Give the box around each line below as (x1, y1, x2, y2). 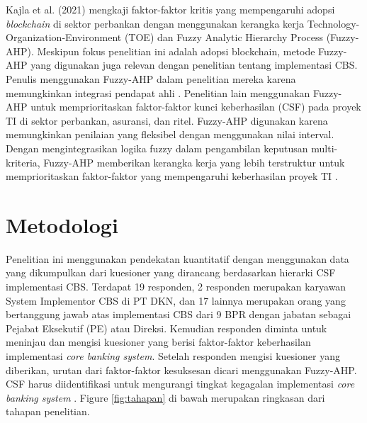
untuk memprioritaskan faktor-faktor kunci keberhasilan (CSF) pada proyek (30, 99, 361, 114)
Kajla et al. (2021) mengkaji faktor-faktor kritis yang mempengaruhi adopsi (6, 2, 335, 16)
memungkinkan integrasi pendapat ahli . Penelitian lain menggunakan (6, 85, 310, 100)
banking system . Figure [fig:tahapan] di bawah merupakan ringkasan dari (6, 390, 325, 405)
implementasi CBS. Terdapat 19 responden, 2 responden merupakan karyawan (6, 279, 346, 294)
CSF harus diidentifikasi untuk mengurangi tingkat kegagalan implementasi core (6, 376, 355, 391)
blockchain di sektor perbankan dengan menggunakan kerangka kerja (6, 16, 305, 30)
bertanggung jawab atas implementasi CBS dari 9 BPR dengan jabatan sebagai (6, 307, 351, 322)
